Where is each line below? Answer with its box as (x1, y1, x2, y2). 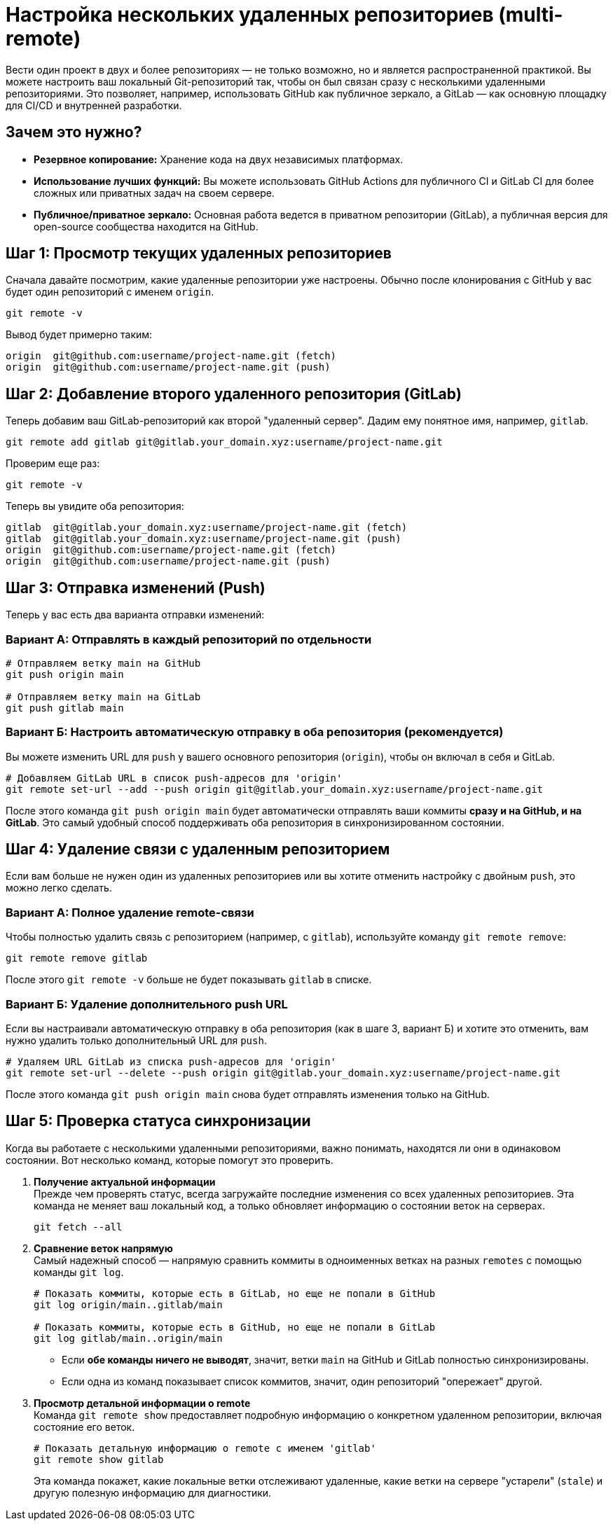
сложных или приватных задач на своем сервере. (34, 186, 275, 199)
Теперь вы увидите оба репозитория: (6, 500, 184, 513)
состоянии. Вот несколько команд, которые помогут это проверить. (6, 1153, 333, 1166)
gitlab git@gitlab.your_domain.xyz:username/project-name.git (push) (6, 533, 401, 545)
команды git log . (34, 1265, 124, 1278)
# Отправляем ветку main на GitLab (6, 691, 201, 702)
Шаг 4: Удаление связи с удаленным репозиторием (6, 840, 390, 859)
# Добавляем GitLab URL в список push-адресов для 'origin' (6, 772, 343, 784)
